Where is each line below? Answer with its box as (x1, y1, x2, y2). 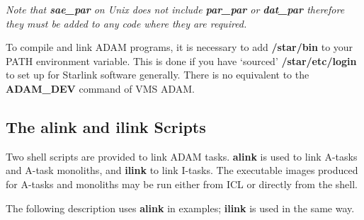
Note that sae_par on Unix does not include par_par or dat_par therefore (6, 2, 345, 16)
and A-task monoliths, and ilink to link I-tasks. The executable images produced (6, 163, 358, 178)
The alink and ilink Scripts (6, 115, 206, 137)
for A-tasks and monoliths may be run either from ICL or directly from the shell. (6, 176, 358, 191)
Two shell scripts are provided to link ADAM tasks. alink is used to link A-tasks (6, 149, 358, 163)
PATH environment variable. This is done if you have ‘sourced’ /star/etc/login (6, 53, 357, 68)
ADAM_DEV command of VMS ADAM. (6, 81, 195, 95)
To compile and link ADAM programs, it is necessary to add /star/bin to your (6, 40, 353, 54)
